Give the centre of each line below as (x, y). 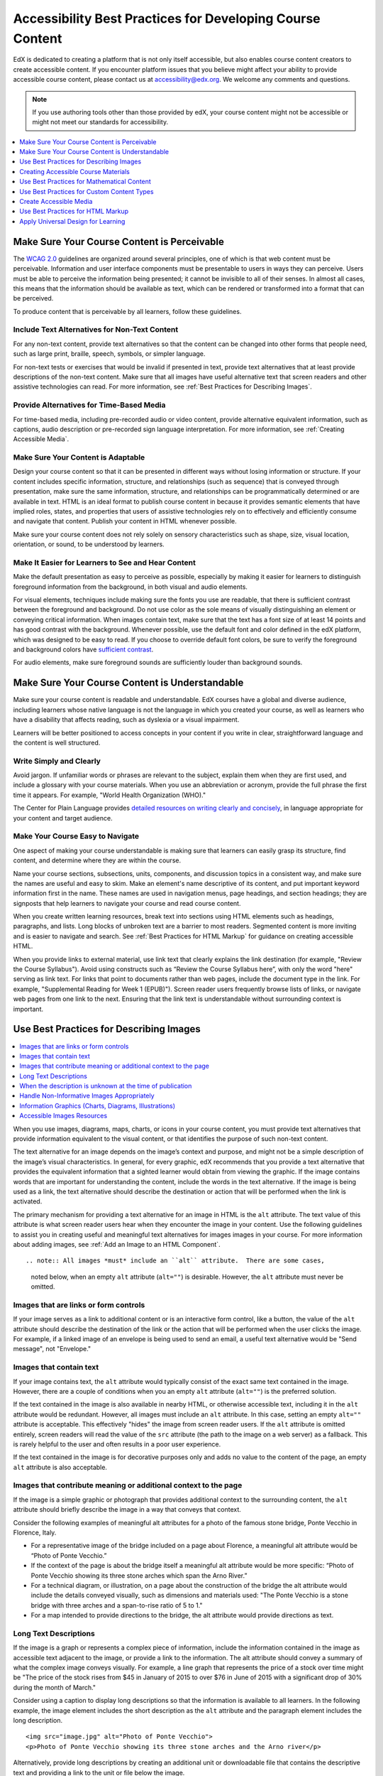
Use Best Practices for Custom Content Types (87, 191)
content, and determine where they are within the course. (97, 860)
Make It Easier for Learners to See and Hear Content (105, 563)
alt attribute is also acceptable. (60, 1467)
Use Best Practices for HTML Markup (74, 211)
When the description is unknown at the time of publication (106, 1086)
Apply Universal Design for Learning (72, 221)
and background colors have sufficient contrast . (83, 649)
